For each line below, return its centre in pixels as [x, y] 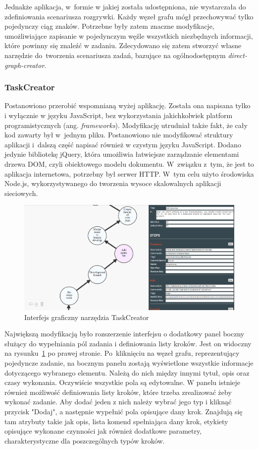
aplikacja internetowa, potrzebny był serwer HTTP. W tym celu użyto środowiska [129, 173]
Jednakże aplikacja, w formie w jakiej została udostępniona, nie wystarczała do [125, 6]
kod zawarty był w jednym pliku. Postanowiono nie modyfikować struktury [119, 135]
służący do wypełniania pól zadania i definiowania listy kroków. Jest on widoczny [128, 343]
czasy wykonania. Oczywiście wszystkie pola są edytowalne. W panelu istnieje [123, 382]
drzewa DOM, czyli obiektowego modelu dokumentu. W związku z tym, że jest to [129, 163]
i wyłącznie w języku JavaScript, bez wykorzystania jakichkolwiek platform [119, 115]
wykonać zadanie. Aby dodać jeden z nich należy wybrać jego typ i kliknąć [118, 402]
